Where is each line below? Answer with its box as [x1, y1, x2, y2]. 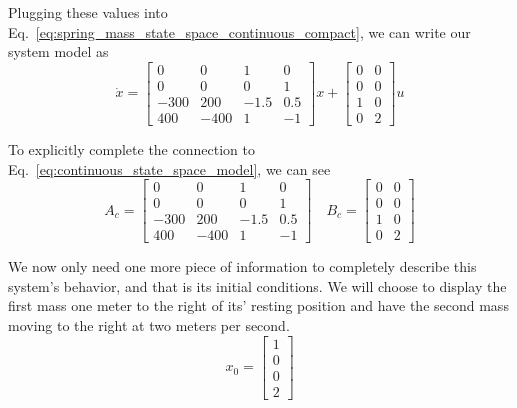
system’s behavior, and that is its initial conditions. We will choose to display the [8, 275, 507, 296]
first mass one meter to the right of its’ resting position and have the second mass [8, 295, 509, 316]
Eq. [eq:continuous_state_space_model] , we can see [8, 158, 331, 179]
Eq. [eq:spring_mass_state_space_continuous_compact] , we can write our [8, 21, 471, 42]
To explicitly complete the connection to [8, 138, 255, 159]
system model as [8, 41, 109, 62]
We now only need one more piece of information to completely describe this [8, 256, 477, 277]
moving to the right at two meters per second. [8, 315, 290, 335]
